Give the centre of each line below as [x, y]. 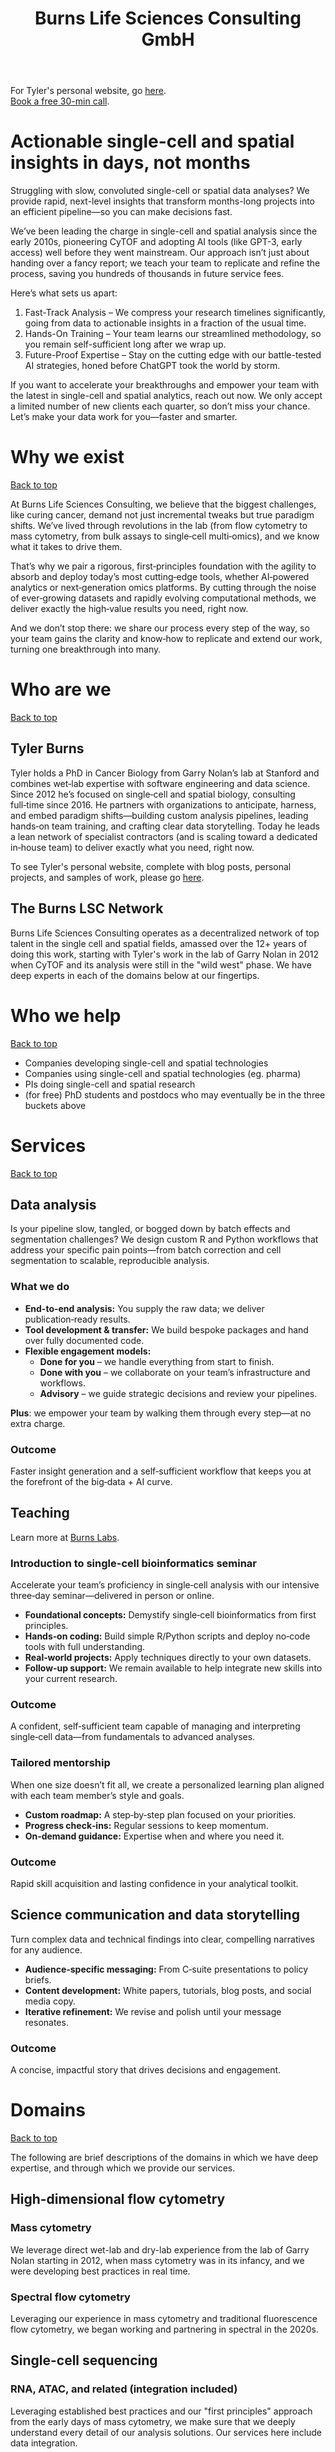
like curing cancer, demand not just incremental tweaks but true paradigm [162, 515]
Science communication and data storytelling [155, 1915]
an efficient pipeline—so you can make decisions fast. [121, 212]
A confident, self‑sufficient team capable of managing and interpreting [155, 1726]
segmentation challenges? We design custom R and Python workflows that [164, 1239]
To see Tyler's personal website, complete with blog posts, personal [151, 866]
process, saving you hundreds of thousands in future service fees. [147, 274]
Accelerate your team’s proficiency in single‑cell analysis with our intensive [165, 1585]
